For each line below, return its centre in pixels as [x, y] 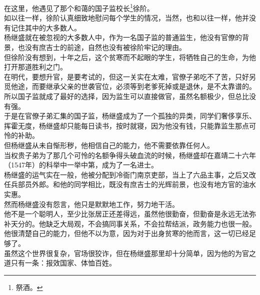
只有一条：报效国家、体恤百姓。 [63, 263]
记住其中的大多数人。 [46, 27]
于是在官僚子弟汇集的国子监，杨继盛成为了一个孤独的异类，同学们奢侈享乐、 [130, 116]
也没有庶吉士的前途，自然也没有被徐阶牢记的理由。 [102, 47]
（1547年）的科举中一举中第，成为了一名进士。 [81, 165]
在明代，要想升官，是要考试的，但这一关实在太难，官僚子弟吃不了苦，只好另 [130, 76]
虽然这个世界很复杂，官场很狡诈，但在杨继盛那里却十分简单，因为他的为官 [126, 253]
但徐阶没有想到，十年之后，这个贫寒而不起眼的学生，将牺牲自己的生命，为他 [130, 57]
